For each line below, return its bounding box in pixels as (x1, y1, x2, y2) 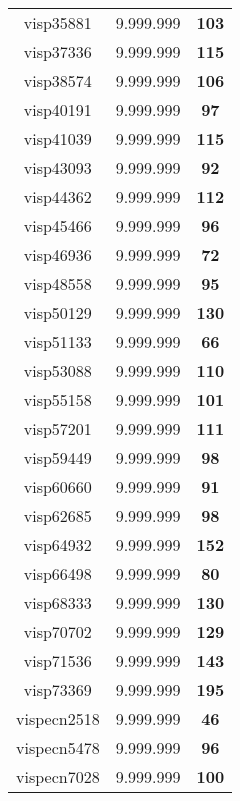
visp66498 (23, 562, 92, 585)
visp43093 (23, 156, 92, 179)
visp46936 (23, 243, 92, 266)
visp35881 (23, 11, 92, 34)
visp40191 (23, 98, 92, 121)
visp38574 (23, 69, 92, 92)
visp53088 (23, 359, 92, 382)
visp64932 (23, 533, 92, 556)
